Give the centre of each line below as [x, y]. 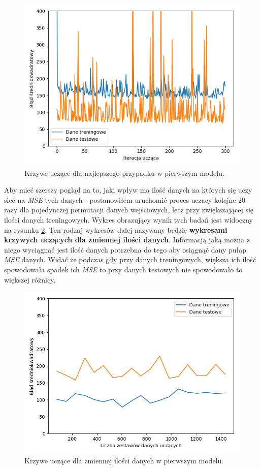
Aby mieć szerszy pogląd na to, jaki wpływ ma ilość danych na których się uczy [128, 190]
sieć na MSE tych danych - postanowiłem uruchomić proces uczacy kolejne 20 [125, 199]
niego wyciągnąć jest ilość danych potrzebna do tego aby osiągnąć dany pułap [125, 249]
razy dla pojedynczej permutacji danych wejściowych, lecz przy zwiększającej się [129, 210]
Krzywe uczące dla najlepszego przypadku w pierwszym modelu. [124, 173]
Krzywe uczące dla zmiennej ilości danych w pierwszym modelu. [124, 460]
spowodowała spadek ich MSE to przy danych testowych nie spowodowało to [123, 269]
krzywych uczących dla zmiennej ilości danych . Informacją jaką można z [127, 240]
